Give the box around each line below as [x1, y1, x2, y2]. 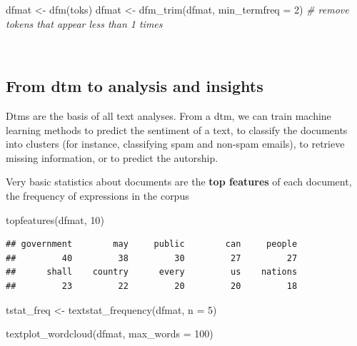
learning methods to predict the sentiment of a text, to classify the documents [6, 122, 348, 137]
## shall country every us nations [6, 267, 298, 278]
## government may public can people [6, 239, 298, 250]
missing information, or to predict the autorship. [6, 150, 218, 165]
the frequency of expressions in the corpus [6, 188, 189, 203]
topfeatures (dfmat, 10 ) [6, 212, 104, 227]
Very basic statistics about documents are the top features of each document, [6, 174, 352, 189]
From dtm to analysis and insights [6, 75, 263, 97]
